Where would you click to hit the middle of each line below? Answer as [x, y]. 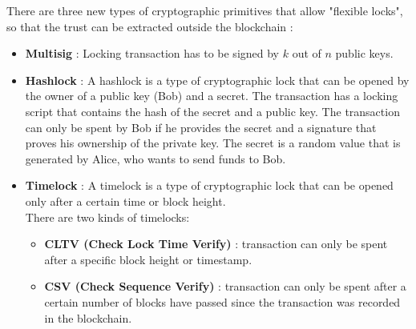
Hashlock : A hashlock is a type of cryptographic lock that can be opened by [217, 80]
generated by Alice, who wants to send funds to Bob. [155, 158]
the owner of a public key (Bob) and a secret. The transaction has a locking [212, 96]
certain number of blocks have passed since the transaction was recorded [222, 301]
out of [307, 53]
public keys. [364, 53]
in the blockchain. [88, 317]
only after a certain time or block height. [125, 201]
